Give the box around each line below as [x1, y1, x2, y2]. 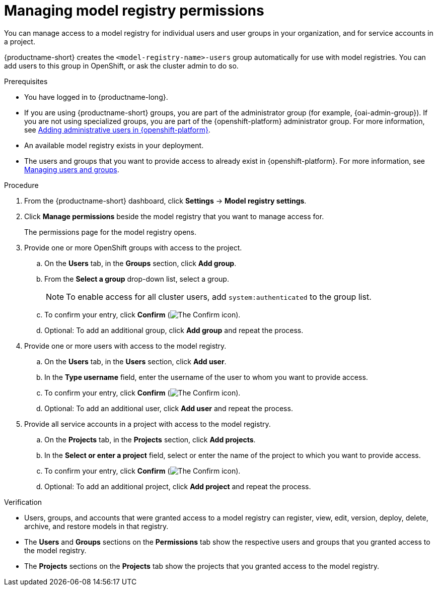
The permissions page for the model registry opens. [24, 227, 197, 236]
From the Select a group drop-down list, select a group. [44, 274, 229, 283]
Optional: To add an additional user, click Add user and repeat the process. [44, 404, 293, 413]
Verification [4, 497, 42, 506]
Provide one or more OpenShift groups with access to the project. [24, 243, 242, 252]
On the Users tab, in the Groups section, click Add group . [44, 258, 237, 268]
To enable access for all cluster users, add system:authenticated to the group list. [66, 291, 372, 302]
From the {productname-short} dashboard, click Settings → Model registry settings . [24, 196, 307, 205]
